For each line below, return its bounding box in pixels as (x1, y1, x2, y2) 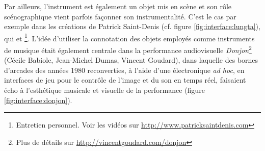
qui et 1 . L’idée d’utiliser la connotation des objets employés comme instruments (4, 31, 255, 43)
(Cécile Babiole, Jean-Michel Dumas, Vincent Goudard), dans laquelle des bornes (4, 55, 258, 65)
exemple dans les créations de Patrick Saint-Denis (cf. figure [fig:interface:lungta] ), (4, 21, 260, 32)
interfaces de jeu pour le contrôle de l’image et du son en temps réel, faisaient (4, 74, 246, 85)
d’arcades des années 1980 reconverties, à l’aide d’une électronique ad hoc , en (4, 64, 245, 75)
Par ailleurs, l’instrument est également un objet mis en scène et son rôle (4, 1, 232, 11)
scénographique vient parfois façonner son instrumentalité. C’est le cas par (4, 11, 236, 21)
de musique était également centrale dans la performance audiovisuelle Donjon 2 (4, 43, 252, 55)
